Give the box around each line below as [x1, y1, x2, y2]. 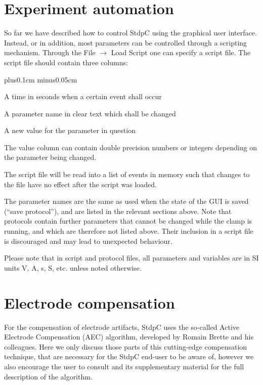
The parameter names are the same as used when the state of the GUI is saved [4, 196, 249, 206]
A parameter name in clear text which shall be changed [4, 108, 176, 118]
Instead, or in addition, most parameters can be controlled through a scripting [4, 37, 247, 48]
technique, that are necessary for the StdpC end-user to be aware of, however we [4, 351, 254, 362]
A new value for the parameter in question [4, 125, 136, 136]
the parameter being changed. [4, 152, 97, 162]
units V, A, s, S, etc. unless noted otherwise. [4, 262, 142, 273]
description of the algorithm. [4, 371, 93, 381]
